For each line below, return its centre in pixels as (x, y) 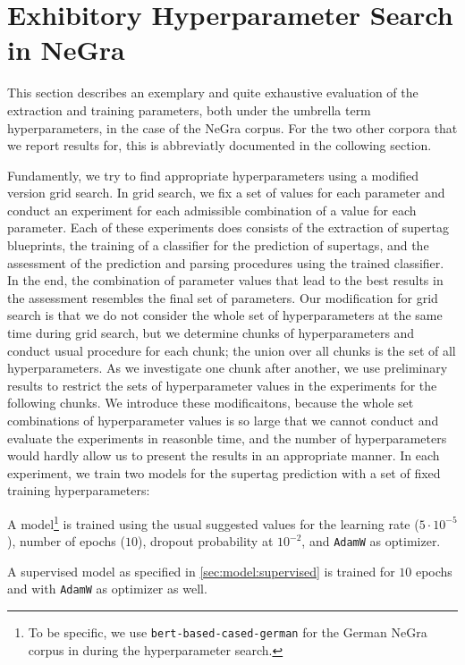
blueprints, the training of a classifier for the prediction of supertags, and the (218, 245)
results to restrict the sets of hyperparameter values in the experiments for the (222, 385)
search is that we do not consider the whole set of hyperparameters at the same (225, 315)
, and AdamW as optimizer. (371, 541)
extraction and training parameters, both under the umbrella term (189, 109)
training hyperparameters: (79, 490)
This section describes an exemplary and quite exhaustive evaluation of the (213, 93)
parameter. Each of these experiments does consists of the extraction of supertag (228, 227)
